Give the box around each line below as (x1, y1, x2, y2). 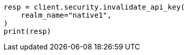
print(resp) (4, 27, 51, 35)
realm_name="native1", (20, 11, 112, 19)
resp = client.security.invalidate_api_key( (4, 3, 185, 11)
